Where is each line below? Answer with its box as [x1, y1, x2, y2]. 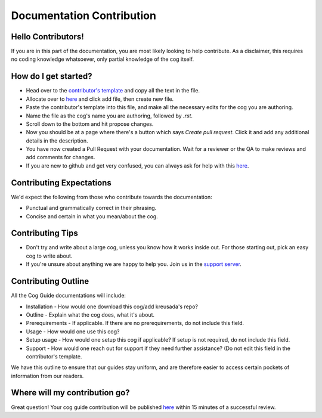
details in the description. [26, 137, 89, 144]
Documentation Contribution [11, 9, 156, 22]
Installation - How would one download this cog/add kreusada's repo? [26, 303, 198, 310]
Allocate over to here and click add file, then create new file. [26, 95, 174, 103]
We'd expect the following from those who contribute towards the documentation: [11, 193, 212, 200]
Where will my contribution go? [11, 388, 131, 398]
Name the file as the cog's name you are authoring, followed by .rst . [26, 112, 193, 119]
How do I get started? [11, 72, 92, 82]
